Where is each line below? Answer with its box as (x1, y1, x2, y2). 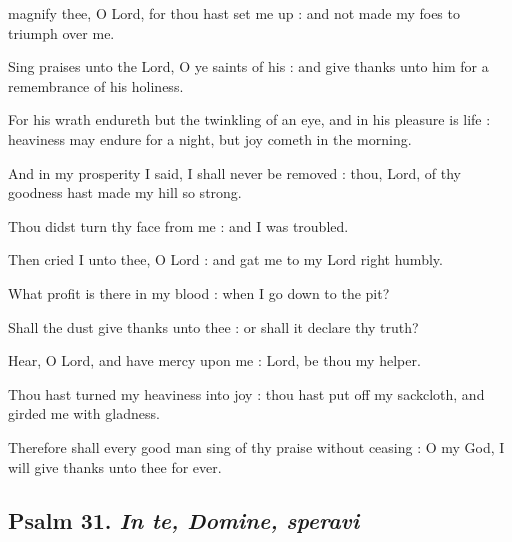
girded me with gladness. (8, 403, 160, 424)
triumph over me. (8, 22, 115, 43)
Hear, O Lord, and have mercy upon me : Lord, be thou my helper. (8, 350, 421, 371)
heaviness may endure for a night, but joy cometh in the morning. (8, 128, 412, 149)
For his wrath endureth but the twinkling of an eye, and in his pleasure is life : (8, 109, 491, 130)
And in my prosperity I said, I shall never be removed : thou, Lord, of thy (8, 162, 461, 183)
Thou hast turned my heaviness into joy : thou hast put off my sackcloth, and (8, 383, 485, 404)
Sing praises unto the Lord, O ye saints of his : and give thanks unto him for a (8, 56, 489, 77)
